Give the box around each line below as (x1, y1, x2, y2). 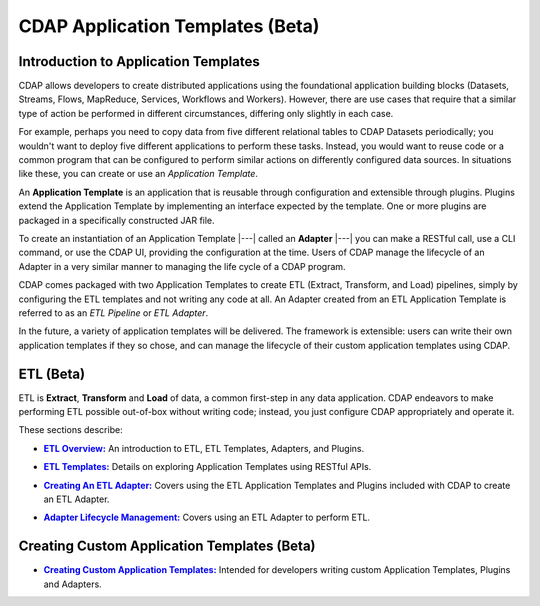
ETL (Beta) (18, 365, 85, 382)
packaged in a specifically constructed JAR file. (18, 214, 215, 226)
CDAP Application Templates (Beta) (18, 15, 320, 37)
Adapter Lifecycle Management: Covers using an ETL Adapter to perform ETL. (43, 511, 370, 524)
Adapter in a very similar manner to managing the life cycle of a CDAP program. (18, 260, 346, 272)
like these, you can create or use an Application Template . (18, 168, 259, 180)
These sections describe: (18, 424, 124, 436)
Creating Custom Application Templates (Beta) (18, 538, 316, 555)
